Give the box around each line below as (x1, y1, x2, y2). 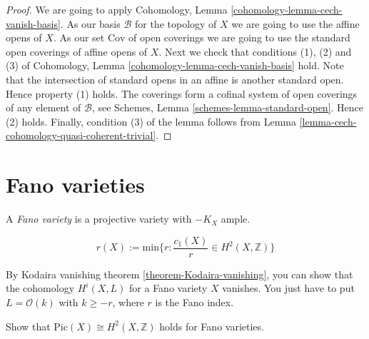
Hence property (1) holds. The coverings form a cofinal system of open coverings (6, 86, 358, 101)
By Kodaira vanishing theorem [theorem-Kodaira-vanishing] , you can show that (6, 266, 353, 281)
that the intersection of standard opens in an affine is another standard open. (6, 71, 344, 86)
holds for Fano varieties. (159, 318, 264, 333)
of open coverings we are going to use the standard (128, 30, 350, 45)
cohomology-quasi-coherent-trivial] (6, 128, 156, 143)
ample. (221, 211, 251, 226)
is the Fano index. (155, 294, 234, 309)
